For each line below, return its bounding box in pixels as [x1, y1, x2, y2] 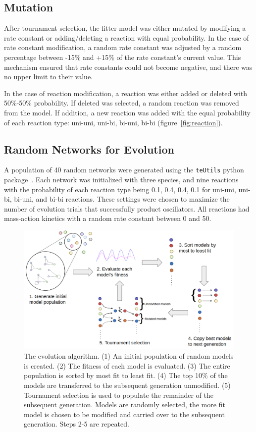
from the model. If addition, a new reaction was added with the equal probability [4, 107, 251, 117]
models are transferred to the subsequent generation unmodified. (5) [24, 380, 231, 390]
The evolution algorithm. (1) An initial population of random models [24, 351, 234, 361]
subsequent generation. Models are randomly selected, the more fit [24, 399, 225, 410]
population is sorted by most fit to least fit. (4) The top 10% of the [24, 370, 228, 380]
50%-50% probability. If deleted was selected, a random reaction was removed [4, 98, 239, 108]
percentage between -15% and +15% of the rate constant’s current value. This [4, 52, 241, 62]
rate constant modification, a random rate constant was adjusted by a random [4, 42, 242, 53]
